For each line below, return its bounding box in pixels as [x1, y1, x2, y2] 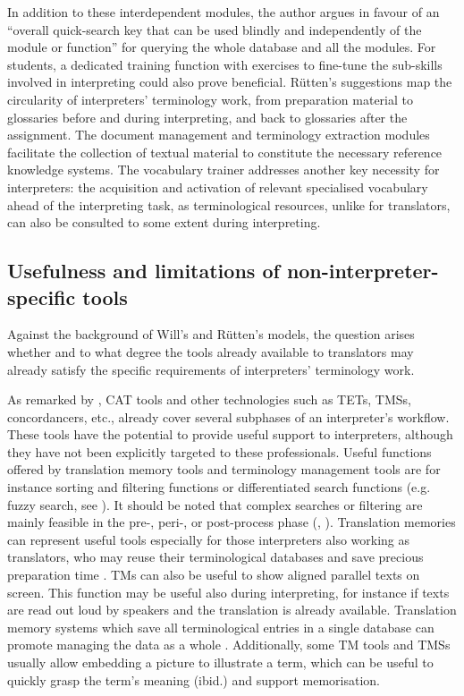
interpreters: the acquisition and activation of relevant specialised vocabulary [7, 177, 428, 196]
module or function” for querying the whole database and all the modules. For [7, 38, 436, 56]
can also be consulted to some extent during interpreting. [7, 213, 321, 232]
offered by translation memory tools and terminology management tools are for [7, 460, 441, 479]
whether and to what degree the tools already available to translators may [7, 342, 414, 361]
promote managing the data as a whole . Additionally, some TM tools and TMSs [7, 635, 451, 654]
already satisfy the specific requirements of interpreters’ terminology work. [7, 360, 415, 378]
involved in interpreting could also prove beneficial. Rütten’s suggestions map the [7, 72, 452, 91]
